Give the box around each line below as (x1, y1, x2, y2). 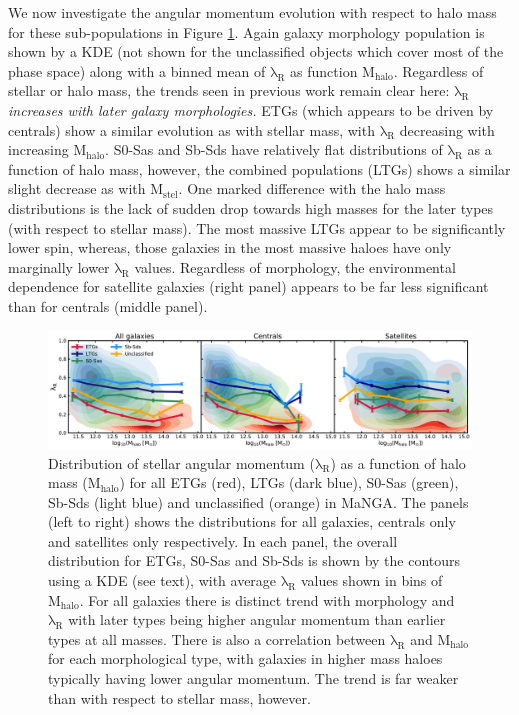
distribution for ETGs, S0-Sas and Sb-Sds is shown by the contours (48, 550, 461, 571)
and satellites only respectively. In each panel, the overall (48, 530, 398, 551)
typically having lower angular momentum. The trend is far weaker (48, 668, 459, 689)
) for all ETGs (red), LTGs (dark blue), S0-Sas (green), (119, 472, 459, 493)
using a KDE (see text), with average (48, 570, 277, 591)
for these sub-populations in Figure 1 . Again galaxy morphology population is (8, 21, 485, 42)
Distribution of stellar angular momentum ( (48, 452, 315, 473)
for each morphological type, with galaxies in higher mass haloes (48, 648, 443, 669)
